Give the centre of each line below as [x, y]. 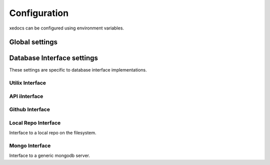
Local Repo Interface [35, 122]
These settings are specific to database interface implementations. [78, 70]
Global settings [33, 42]
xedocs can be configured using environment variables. [67, 28]
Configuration [39, 13]
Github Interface [29, 109]
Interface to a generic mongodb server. [49, 155]
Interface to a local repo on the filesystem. [53, 133]
